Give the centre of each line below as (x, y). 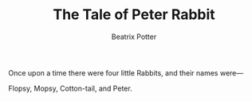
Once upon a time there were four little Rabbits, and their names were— (126, 72)
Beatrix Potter (134, 37)
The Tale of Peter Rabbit (134, 15)
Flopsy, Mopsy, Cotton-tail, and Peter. (71, 88)
